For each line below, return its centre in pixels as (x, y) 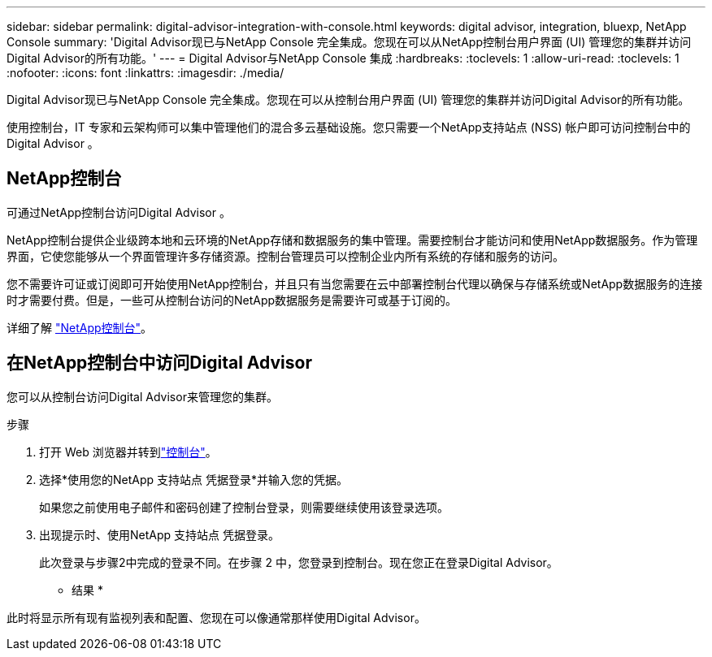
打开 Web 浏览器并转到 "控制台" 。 (128, 452)
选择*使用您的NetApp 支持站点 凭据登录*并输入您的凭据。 (193, 479)
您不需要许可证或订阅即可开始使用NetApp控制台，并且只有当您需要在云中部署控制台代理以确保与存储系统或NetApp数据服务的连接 (355, 283)
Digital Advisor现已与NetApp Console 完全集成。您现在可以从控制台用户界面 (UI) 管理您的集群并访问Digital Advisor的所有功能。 (348, 99)
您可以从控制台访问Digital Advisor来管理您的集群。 (142, 396)
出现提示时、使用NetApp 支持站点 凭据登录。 (159, 534)
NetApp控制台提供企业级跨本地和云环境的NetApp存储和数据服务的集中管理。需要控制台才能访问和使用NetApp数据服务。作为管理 (352, 240)
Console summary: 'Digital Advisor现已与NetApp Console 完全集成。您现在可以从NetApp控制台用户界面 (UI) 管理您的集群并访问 (349, 42)
